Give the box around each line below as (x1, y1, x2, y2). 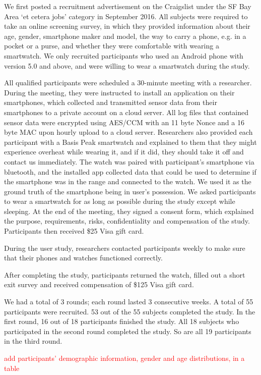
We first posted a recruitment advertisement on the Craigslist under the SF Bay (4, 1, 251, 11)
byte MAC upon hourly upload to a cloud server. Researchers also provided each (4, 127, 253, 137)
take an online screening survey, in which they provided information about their (4, 21, 250, 31)
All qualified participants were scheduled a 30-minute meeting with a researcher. (4, 77, 252, 88)
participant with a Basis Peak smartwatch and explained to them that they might (4, 136, 257, 147)
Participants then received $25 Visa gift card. (4, 226, 144, 236)
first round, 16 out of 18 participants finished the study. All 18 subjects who (4, 316, 239, 327)
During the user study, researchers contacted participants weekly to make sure (4, 242, 245, 253)
